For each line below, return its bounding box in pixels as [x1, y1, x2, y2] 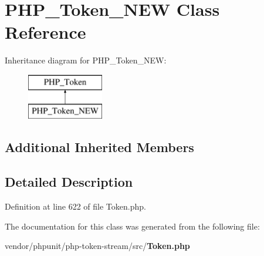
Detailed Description [5, 173, 133, 191]
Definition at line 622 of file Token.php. [5, 200, 146, 213]
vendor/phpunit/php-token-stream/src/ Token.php [5, 240, 190, 252]
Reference [5, 20, 86, 44]
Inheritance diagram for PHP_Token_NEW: [5, 54, 167, 66]
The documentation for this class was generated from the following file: [5, 220, 260, 232]
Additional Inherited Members [5, 138, 194, 156]
